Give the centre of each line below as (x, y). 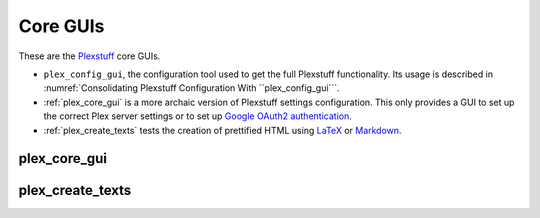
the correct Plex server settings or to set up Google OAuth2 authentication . (197, 116)
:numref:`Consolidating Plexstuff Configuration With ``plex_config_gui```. (191, 88)
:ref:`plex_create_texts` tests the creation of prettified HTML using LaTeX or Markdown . (222, 130)
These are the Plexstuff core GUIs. (89, 56)
